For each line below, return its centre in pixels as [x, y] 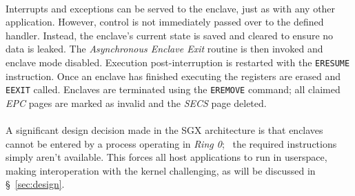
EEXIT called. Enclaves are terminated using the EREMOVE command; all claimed [173, 89]
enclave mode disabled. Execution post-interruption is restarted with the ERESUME [178, 62]
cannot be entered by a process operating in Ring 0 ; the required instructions [171, 143]
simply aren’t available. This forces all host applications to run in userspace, [166, 157]
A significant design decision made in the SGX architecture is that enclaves [164, 130]
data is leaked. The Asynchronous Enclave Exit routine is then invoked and [164, 49]
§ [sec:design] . [35, 184]
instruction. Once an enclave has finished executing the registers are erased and [173, 76]
